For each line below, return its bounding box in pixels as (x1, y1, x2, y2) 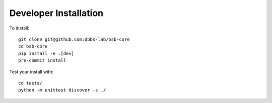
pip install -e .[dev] (18, 50, 75, 56)
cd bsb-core (18, 43, 48, 49)
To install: (9, 25, 30, 31)
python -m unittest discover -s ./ (18, 87, 106, 93)
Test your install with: (9, 68, 54, 74)
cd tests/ (18, 80, 42, 86)
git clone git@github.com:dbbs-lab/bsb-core (18, 36, 130, 42)
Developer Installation (9, 7, 103, 18)
